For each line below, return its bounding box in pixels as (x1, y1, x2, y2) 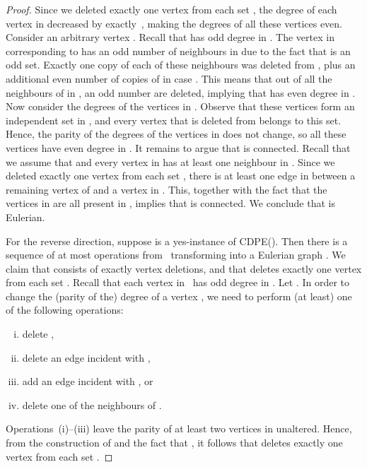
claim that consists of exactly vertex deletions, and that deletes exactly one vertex (6, 261, 362, 276)
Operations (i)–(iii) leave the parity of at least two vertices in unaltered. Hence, (6, 421, 352, 436)
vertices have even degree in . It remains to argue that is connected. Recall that (6, 140, 351, 155)
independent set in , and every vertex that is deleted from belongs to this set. (6, 112, 342, 127)
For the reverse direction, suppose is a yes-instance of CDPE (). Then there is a (6, 233, 348, 248)
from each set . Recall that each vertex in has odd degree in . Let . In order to (6, 275, 350, 290)
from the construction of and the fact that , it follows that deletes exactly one (6, 435, 343, 450)
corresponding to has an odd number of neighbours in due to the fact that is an (6, 43, 351, 58)
